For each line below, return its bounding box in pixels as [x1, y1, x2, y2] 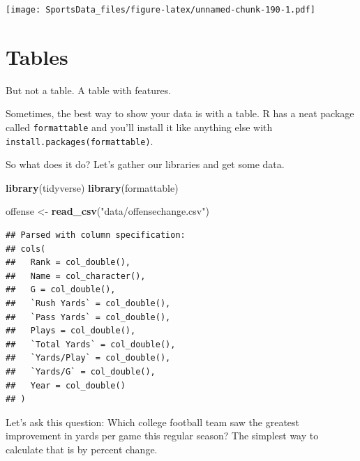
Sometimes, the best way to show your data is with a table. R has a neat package [6, 106, 354, 121]
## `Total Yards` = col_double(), [6, 339, 176, 349]
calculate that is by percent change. [6, 441, 158, 456]
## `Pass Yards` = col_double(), [6, 312, 171, 322]
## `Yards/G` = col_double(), [6, 367, 156, 377]
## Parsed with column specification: [6, 230, 186, 241]
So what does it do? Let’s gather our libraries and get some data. [6, 157, 285, 172]
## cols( [6, 243, 46, 254]
